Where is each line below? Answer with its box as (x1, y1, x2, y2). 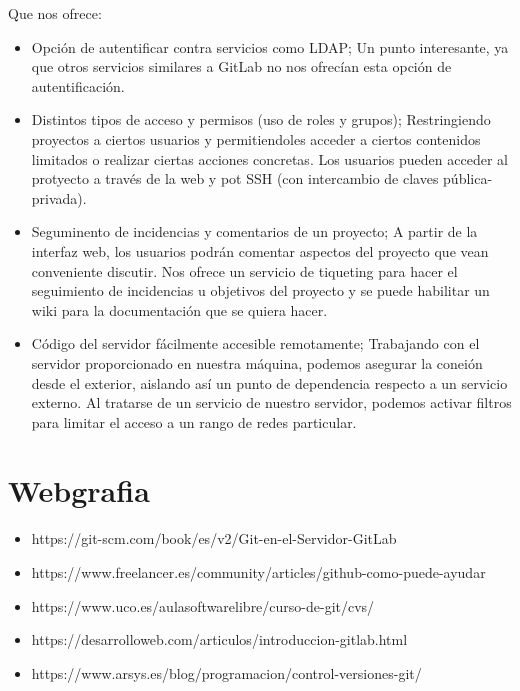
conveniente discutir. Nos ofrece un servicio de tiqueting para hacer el (31, 260, 458, 281)
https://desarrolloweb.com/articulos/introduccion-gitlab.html (31, 629, 408, 650)
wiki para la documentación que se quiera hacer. (31, 299, 328, 320)
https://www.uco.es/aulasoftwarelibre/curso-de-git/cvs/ (31, 595, 375, 616)
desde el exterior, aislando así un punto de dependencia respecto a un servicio (31, 372, 508, 393)
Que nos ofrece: (8, 3, 102, 23)
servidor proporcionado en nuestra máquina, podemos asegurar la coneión (31, 352, 483, 373)
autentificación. (31, 75, 125, 96)
